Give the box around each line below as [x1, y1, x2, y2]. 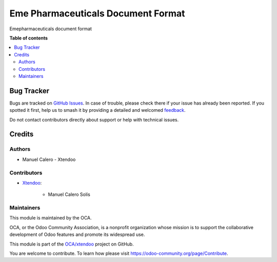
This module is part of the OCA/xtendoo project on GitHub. [9, 241, 134, 247]
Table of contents [9, 35, 48, 41]
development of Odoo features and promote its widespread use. [9, 231, 145, 238]
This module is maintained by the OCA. [9, 215, 92, 221]
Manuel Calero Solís [48, 191, 91, 197]
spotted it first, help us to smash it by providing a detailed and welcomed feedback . [9, 107, 186, 113]
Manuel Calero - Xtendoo [22, 156, 76, 163]
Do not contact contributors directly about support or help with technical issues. [9, 116, 179, 123]
